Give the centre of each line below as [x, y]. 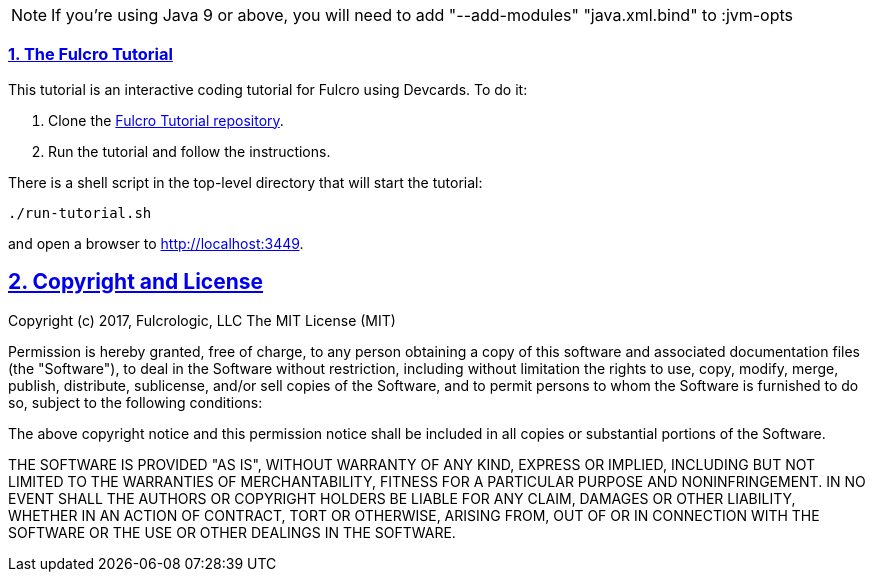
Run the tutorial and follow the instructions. [189, 151]
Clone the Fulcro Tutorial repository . [166, 120]
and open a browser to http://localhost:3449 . [156, 243]
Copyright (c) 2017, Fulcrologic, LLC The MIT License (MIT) [202, 320]
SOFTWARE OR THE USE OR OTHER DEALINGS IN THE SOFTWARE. [232, 532]
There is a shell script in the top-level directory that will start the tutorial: [245, 182]
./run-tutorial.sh [80, 212]
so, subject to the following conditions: [135, 402]
